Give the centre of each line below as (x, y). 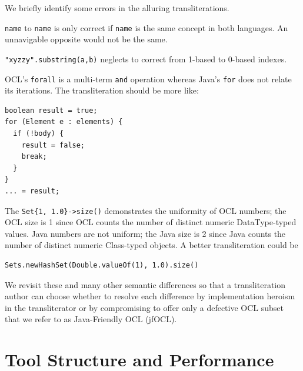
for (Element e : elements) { (64, 122)
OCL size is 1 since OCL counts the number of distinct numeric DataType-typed (151, 222)
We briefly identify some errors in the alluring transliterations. (117, 8)
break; (34, 157)
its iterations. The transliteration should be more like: (102, 90)
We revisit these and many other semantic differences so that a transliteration (145, 284)
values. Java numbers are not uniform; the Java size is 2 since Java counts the (145, 233)
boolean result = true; (51, 110)
